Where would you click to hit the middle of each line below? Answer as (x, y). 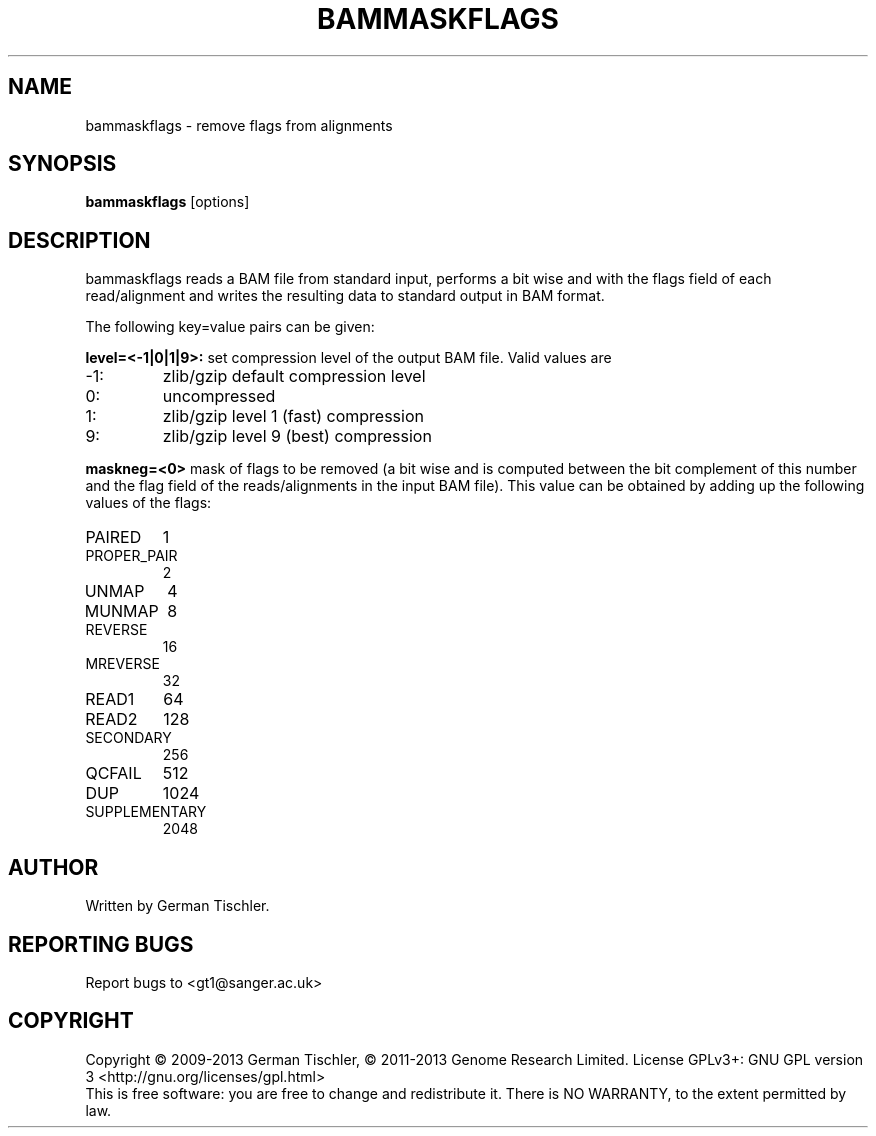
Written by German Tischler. (177, 906)
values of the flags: (148, 503)
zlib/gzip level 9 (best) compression (297, 436)
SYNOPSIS (62, 164)
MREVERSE (122, 664)
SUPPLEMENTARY (146, 812)
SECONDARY (128, 738)
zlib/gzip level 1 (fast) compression (293, 416)
